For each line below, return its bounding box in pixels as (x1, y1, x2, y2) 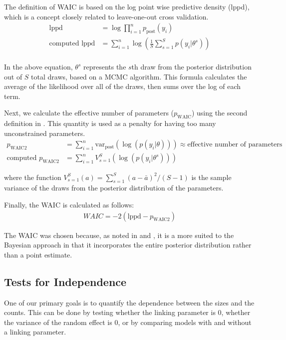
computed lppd (49, 40, 95, 47)
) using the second (191, 107, 248, 118)
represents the (83, 61, 126, 72)
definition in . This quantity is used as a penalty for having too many (4, 118, 216, 128)
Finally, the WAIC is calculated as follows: (4, 199, 134, 209)
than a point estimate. (4, 249, 72, 259)
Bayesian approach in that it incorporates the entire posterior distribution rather (4, 239, 252, 250)
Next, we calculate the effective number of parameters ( (4, 107, 174, 118)
